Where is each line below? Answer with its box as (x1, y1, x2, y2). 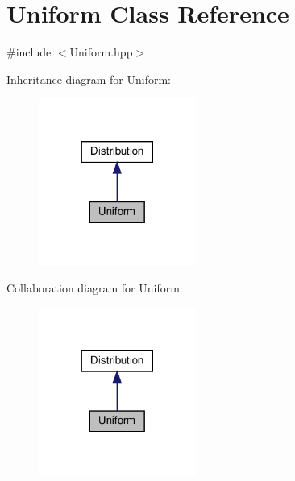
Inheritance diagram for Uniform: (6, 70, 171, 87)
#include (6, 44, 52, 60)
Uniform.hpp (69, 44, 133, 60)
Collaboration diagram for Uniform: (6, 280, 183, 296)
